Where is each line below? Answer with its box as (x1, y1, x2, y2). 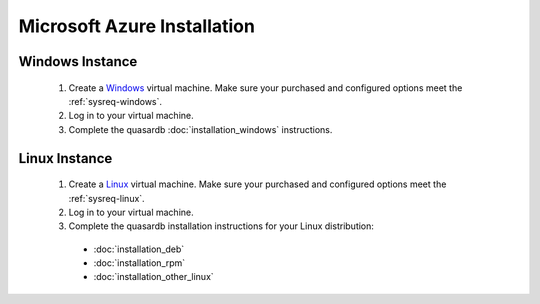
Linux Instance (18, 150, 113, 167)
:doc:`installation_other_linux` (93, 271, 214, 283)
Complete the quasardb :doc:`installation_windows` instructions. (68, 123, 333, 135)
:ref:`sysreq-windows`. (68, 95, 163, 107)
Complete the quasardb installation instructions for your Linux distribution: (68, 220, 375, 232)
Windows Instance (18, 53, 138, 70)
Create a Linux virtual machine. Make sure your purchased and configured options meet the (68, 178, 447, 190)
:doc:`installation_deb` (93, 243, 185, 255)
